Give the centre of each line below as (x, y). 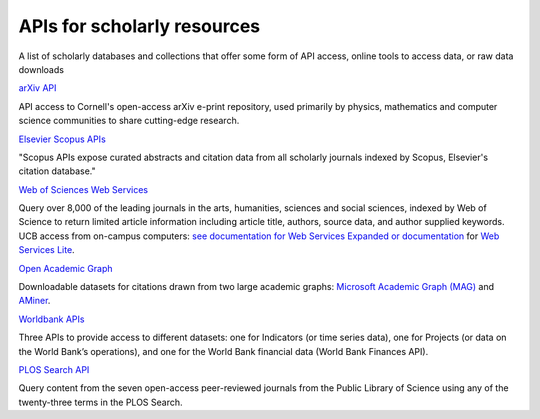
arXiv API (37, 88)
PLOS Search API (54, 369)
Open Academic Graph (66, 268)
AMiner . (34, 301)
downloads (41, 69)
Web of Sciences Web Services (83, 189)
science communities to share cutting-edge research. (129, 121)
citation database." (57, 171)
